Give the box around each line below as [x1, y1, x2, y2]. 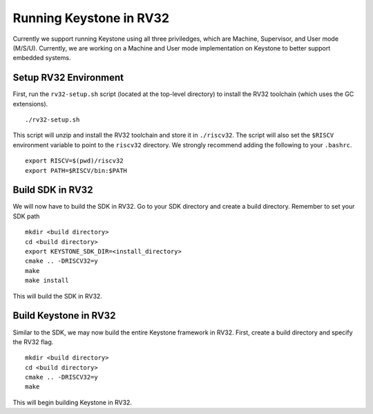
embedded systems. [12, 54, 71, 62]
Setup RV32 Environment [12, 72, 124, 84]
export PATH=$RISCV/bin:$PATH [25, 167, 128, 174]
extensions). [12, 100, 48, 108]
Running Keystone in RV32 [12, 10, 169, 26]
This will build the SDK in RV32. [12, 292, 103, 300]
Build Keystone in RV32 [12, 310, 116, 321]
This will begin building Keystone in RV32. [12, 398, 133, 406]
